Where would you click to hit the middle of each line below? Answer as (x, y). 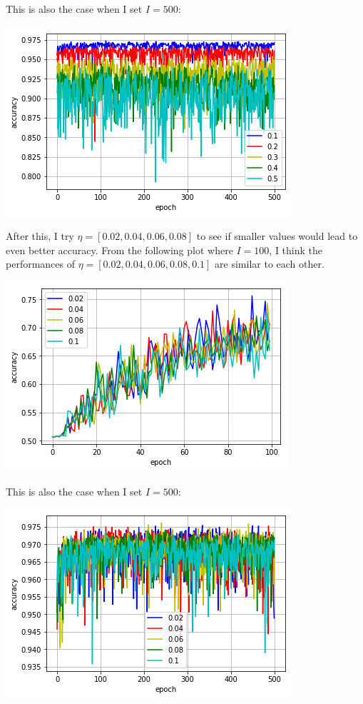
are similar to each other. (270, 264)
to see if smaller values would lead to (277, 236)
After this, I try (40, 236)
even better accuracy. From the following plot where (119, 250)
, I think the (296, 250)
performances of (40, 264)
